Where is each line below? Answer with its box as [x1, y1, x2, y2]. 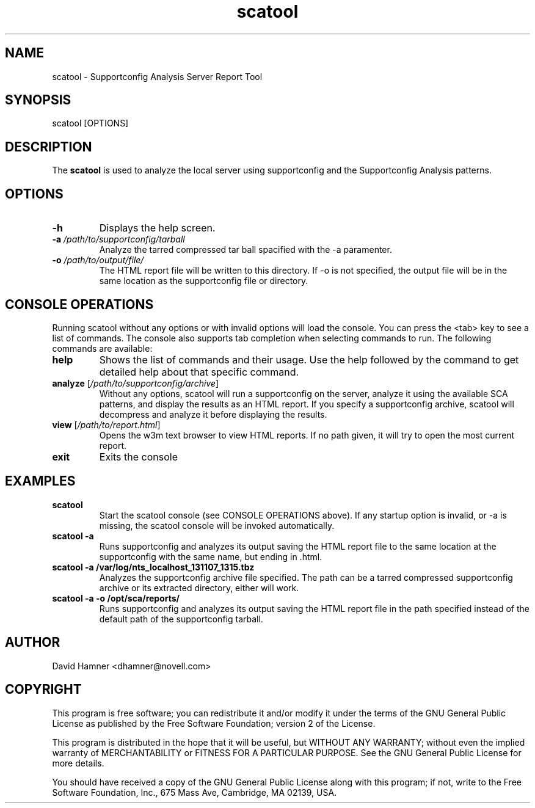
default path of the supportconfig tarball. [99, 613, 263, 624]
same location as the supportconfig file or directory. [99, 275, 308, 286]
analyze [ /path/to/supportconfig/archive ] [52, 377, 219, 388]
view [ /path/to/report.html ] [52, 419, 161, 430]
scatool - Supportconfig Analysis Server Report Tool [52, 71, 263, 82]
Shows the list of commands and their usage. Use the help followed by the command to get [99, 353, 519, 366]
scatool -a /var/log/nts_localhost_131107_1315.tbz [52, 561, 255, 572]
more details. [52, 757, 104, 768]
